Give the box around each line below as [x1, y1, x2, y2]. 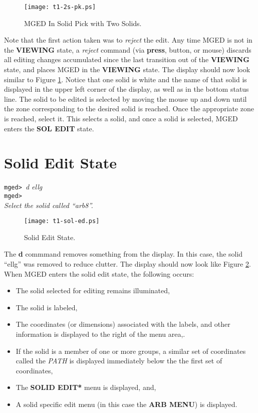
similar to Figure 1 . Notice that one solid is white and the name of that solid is [4, 74, 247, 84]
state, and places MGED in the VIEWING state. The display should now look [4, 64, 250, 75]
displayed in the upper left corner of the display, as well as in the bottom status [4, 84, 249, 94]
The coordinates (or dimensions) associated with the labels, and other [16, 319, 230, 329]
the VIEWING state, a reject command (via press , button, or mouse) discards [4, 44, 251, 55]
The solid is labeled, [16, 302, 78, 312]
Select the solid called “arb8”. [4, 199, 93, 210]
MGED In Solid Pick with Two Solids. [24, 18, 142, 28]
